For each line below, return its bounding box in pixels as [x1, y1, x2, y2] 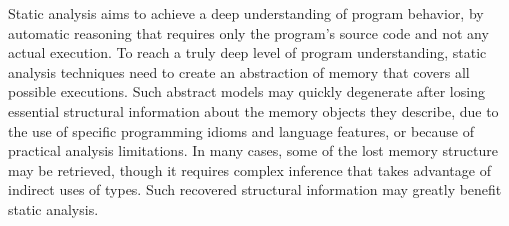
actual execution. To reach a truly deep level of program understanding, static [8, 42, 487, 63]
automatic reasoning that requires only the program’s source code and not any [8, 22, 489, 43]
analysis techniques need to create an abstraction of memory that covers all [8, 61, 470, 82]
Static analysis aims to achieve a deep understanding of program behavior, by [8, 3, 484, 23]
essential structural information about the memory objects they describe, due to [8, 100, 499, 121]
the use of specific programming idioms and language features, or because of [8, 120, 475, 141]
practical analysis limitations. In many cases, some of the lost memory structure [8, 140, 498, 161]
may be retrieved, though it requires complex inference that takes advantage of [8, 159, 491, 180]
